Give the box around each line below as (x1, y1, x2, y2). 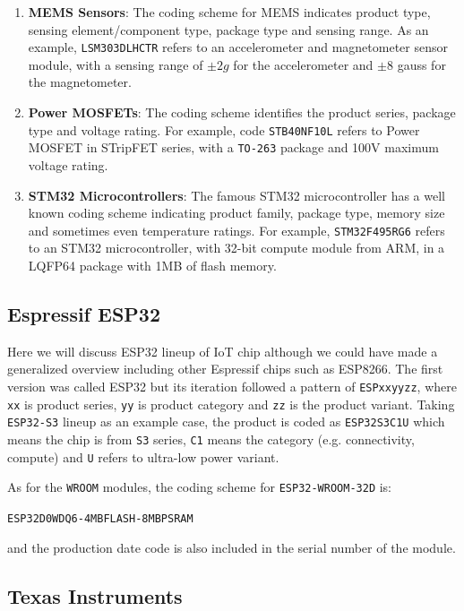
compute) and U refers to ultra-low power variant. (7, 447, 279, 466)
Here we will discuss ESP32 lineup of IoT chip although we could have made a (7, 341, 438, 360)
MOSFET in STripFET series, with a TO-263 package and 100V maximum (28, 138, 439, 157)
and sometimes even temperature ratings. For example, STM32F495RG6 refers (28, 220, 445, 239)
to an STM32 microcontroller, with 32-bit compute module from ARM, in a (28, 238, 445, 257)
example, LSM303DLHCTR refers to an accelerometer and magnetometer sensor (28, 38, 448, 56)
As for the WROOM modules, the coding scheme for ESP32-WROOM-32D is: (7, 478, 392, 496)
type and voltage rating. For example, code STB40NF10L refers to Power (28, 120, 420, 139)
